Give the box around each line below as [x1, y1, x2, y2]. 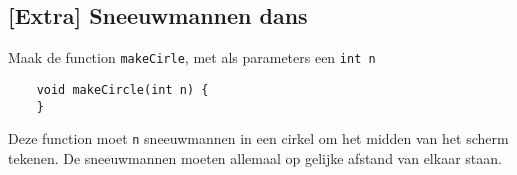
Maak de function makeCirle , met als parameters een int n [8, 47, 376, 68]
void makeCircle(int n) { [36, 82, 209, 97]
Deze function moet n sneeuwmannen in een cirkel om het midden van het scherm [8, 128, 509, 149]
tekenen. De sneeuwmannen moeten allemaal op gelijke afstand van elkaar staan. [8, 147, 502, 168]
